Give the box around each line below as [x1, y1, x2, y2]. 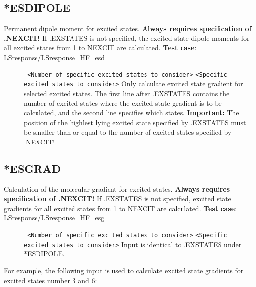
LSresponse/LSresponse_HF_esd [4, 52, 105, 62]
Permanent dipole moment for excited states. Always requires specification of [4, 23, 252, 34]
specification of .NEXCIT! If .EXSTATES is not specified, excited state [4, 193, 231, 204]
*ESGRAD [4, 160, 61, 176]
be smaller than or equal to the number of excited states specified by [24, 127, 232, 137]
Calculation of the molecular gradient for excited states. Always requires [4, 183, 230, 194]
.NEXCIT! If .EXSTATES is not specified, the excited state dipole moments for [4, 33, 250, 43]
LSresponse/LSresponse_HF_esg [4, 213, 105, 223]
